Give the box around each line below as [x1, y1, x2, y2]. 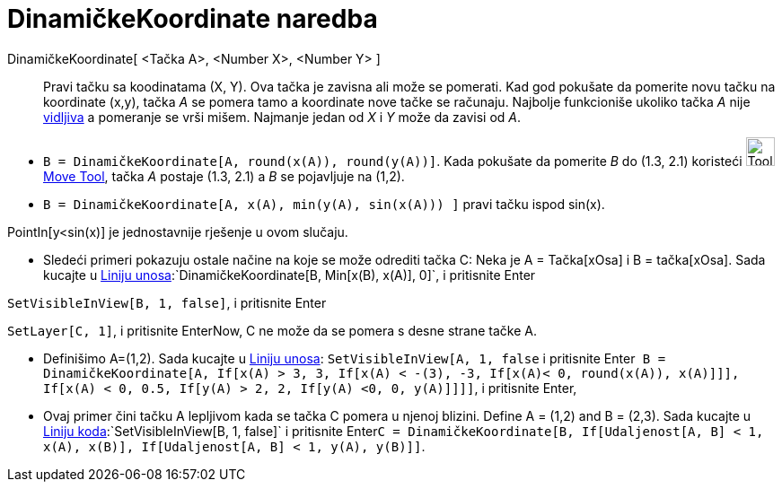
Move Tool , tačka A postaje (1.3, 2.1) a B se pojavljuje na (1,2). [43, 168, 405, 184]
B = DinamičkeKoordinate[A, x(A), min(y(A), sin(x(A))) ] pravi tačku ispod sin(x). [43, 196, 605, 212]
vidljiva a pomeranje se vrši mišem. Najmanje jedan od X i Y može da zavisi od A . [43, 109, 521, 125]
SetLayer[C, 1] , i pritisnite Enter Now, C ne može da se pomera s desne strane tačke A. [7, 322, 538, 338]
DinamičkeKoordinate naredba [7, 4, 378, 34]
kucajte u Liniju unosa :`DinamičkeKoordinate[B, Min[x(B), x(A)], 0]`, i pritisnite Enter [43, 266, 536, 283]
